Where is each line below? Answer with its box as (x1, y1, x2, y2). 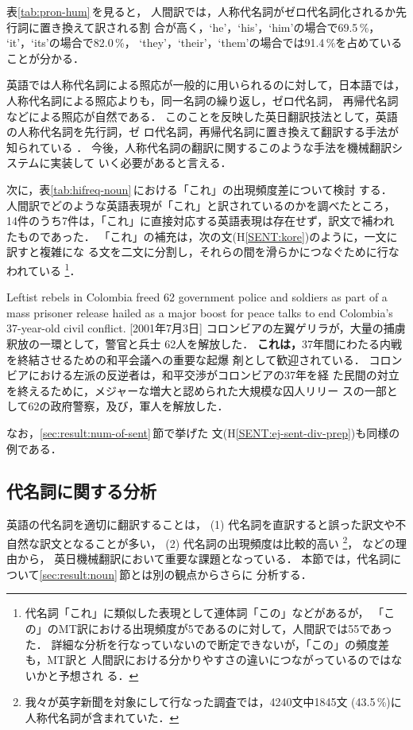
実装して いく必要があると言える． (50, 154, 232, 171)
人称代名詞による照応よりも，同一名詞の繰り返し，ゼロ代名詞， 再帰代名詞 (6, 91, 399, 108)
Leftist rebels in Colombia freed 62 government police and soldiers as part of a (6, 289, 388, 305)
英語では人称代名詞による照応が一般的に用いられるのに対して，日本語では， (6, 76, 406, 93)
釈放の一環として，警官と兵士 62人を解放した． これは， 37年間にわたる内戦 (6, 335, 402, 351)
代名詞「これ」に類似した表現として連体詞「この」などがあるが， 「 (25, 604, 384, 621)
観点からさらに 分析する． (175, 565, 312, 582)
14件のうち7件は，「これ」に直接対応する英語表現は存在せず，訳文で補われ (6, 212, 395, 229)
